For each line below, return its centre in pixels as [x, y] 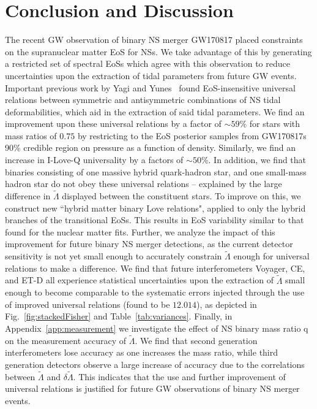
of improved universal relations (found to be [88, 304]
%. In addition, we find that [254, 160]
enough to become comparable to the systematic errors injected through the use [155, 292]
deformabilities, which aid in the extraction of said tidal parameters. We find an [155, 111]
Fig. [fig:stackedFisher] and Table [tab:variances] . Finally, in [119, 316]
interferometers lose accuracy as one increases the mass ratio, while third [142, 352]
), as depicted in [226, 304]
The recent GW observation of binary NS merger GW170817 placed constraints [154, 40]
